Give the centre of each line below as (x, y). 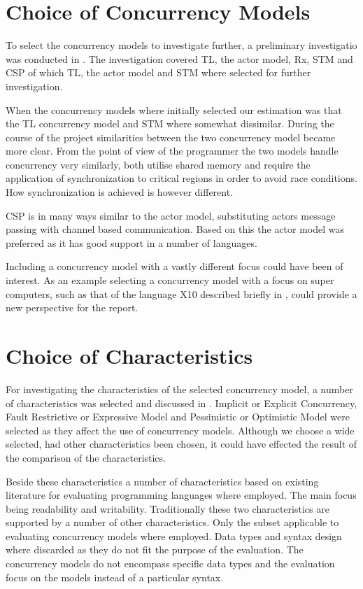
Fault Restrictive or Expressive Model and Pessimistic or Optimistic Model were (178, 417)
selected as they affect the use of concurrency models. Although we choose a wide (180, 430)
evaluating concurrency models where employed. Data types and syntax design (174, 535)
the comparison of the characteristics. (86, 457)
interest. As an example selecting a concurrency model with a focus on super (170, 280)
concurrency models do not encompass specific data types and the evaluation (170, 563)
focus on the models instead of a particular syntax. (115, 577)
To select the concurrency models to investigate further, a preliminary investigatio (181, 45)
